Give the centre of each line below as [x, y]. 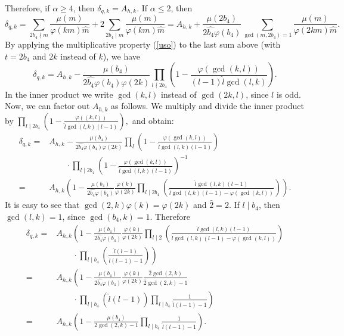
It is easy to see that [42, 205]
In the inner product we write [59, 94]
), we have [122, 56]
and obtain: [153, 120]
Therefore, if [27, 8]
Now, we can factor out [47, 106]
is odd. [289, 94]
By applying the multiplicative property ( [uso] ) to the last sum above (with [143, 44]
